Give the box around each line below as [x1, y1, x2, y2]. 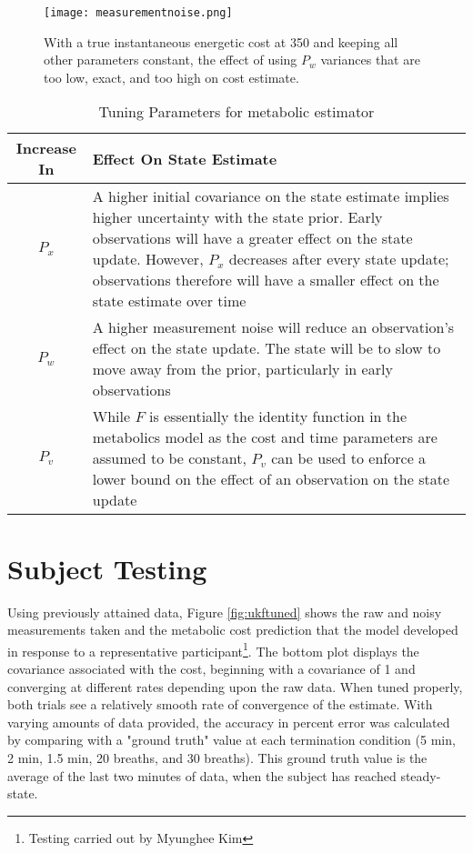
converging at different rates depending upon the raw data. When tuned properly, [7, 677, 463, 696]
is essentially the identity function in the [149, 406, 408, 427]
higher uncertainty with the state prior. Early [92, 206, 383, 228]
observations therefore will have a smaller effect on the [92, 269, 439, 291]
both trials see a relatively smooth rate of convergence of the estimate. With [7, 695, 433, 714]
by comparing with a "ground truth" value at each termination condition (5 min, [7, 730, 456, 749]
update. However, [92, 248, 204, 270]
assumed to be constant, [92, 447, 247, 469]
